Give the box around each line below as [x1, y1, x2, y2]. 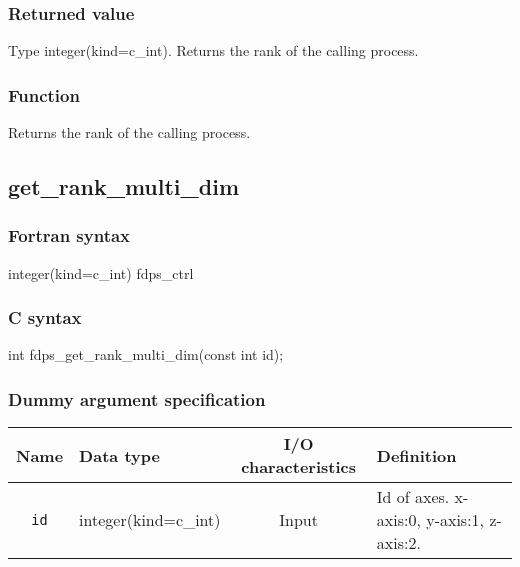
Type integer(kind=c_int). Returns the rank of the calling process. [8, 40, 419, 61]
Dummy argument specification [8, 386, 266, 411]
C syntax [8, 305, 82, 330]
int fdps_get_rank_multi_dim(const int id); [8, 344, 284, 365]
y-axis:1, [426, 508, 485, 532]
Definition [376, 443, 457, 467]
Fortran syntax [8, 223, 131, 248]
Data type [79, 443, 160, 467]
